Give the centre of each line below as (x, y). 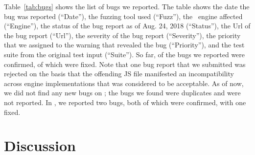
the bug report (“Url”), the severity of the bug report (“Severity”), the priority (122, 35)
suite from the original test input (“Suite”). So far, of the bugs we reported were (125, 54)
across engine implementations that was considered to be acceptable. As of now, (124, 83)
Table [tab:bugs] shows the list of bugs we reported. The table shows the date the (127, 6)
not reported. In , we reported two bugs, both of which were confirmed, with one (125, 102)
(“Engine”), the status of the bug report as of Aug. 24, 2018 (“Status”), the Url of (127, 26)
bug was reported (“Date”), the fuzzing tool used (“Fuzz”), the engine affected (123, 16)
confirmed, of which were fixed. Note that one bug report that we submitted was (125, 64)
